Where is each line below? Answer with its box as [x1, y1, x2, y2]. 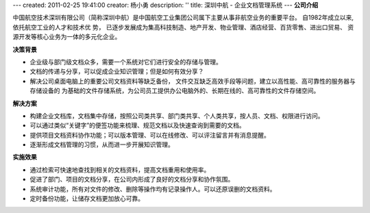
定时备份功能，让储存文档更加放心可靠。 [29, 195, 144, 203]
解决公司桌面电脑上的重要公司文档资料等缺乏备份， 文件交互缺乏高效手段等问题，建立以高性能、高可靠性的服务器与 [29, 77, 356, 85]
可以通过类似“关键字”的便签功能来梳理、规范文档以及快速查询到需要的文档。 [29, 121, 246, 129]
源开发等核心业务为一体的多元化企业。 [12, 33, 121, 41]
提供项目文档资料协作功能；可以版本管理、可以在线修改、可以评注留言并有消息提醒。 [29, 131, 270, 139]
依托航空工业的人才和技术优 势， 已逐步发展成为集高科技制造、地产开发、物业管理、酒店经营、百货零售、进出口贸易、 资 [12, 23, 354, 31]
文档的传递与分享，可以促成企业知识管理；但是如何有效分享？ [29, 67, 204, 75]
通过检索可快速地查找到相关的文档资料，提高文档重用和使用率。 [29, 165, 210, 174]
